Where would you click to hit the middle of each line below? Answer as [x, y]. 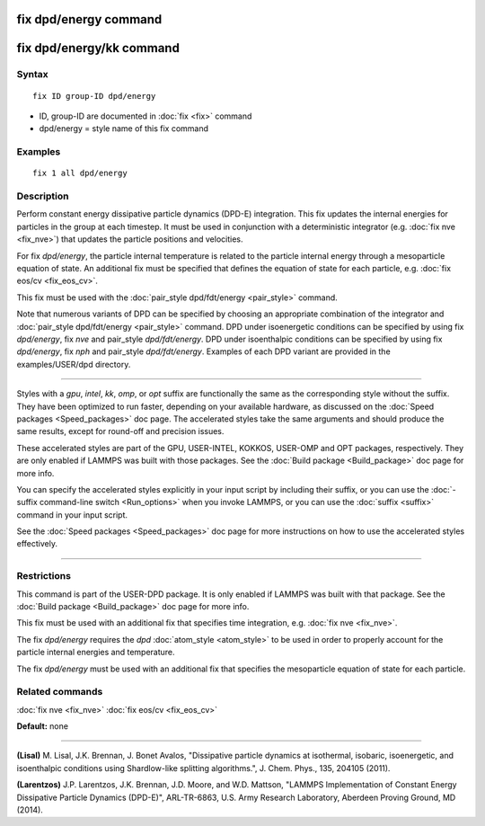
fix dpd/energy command [89, 19]
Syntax [32, 75]
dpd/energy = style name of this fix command [124, 129]
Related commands [60, 692]
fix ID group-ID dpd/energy [94, 96]
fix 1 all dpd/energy [80, 173]
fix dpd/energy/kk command [98, 48]
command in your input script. [72, 515]
